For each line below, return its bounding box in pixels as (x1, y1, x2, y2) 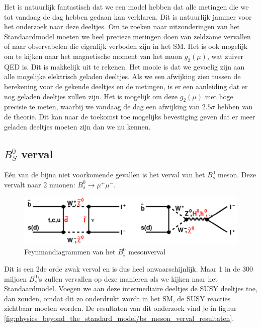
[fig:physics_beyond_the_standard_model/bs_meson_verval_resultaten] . (4, 312, 234, 323)
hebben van (217, 101, 253, 112)
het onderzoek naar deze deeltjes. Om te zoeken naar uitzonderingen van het (4, 21, 240, 32)
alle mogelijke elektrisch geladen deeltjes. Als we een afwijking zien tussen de (4, 71, 241, 82)
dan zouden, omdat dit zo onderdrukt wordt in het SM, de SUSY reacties (4, 293, 231, 303)
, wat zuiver (207, 50, 243, 61)
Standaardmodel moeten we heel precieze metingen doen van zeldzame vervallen (4, 31, 251, 41)
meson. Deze (217, 169, 256, 180)
